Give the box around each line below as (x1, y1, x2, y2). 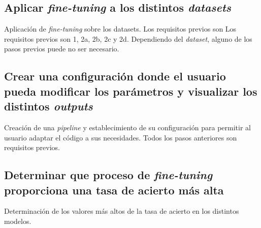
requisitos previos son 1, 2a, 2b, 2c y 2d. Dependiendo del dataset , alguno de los (4, 33, 252, 44)
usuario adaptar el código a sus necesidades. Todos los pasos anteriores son (4, 132, 237, 142)
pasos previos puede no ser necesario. (4, 43, 119, 54)
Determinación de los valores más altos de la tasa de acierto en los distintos (4, 206, 239, 216)
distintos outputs (4, 98, 93, 114)
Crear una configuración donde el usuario (4, 68, 226, 84)
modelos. (4, 215, 31, 226)
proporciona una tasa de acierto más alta (4, 182, 224, 197)
